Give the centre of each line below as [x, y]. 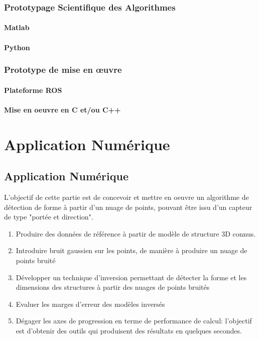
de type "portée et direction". [49, 217]
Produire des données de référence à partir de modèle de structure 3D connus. [136, 233]
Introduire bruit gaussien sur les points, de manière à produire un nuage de [132, 250]
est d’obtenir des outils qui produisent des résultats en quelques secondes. [129, 330]
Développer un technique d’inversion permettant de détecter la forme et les [131, 277]
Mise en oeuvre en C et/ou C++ [62, 109]
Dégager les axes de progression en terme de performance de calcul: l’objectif [134, 321]
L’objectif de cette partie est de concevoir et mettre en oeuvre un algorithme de [126, 197]
